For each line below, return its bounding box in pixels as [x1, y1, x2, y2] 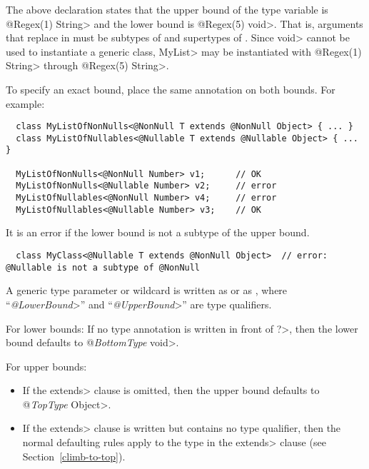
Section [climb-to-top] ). [22, 448, 126, 463]
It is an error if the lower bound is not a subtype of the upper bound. [6, 225, 310, 240]
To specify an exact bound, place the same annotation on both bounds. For [6, 81, 335, 96]
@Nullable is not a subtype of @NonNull [6, 262, 201, 273]
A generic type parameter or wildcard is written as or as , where [6, 283, 288, 298]
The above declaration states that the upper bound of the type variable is [6, 2, 328, 16]
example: [6, 96, 45, 111]
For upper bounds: [6, 358, 87, 373]
